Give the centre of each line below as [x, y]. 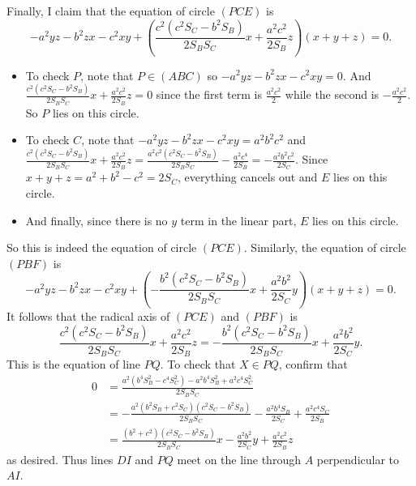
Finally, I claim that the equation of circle [111, 11]
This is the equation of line [74, 364]
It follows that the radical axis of [88, 316]
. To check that [198, 364]
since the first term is [209, 94]
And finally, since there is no [96, 220]
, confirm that [313, 364]
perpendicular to [358, 459]
